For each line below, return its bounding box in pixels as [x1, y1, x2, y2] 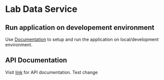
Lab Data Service [5, 3, 77, 15]
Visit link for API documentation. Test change [5, 69, 98, 75]
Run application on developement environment [5, 23, 154, 32]
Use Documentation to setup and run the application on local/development [5, 36, 159, 42]
